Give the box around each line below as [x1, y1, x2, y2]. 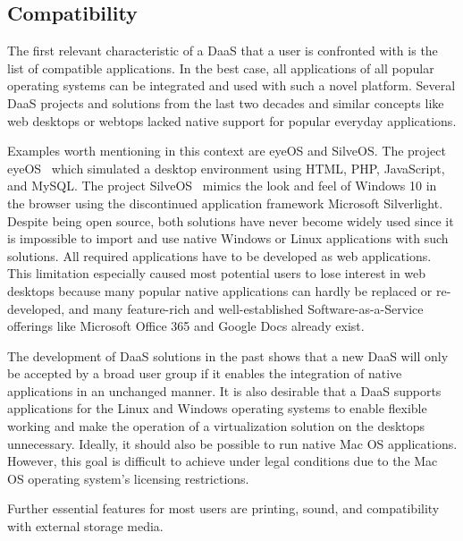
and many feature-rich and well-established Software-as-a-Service [68, 299, 424, 317]
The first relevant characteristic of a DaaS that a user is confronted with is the [7, 41, 438, 60]
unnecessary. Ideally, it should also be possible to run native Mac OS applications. [7, 434, 458, 452]
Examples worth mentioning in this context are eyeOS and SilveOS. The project [7, 141, 446, 160]
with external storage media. [7, 517, 164, 536]
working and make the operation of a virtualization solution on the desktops [7, 417, 425, 435]
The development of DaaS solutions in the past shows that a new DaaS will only [7, 346, 449, 365]
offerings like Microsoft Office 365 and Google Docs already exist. [7, 317, 365, 335]
